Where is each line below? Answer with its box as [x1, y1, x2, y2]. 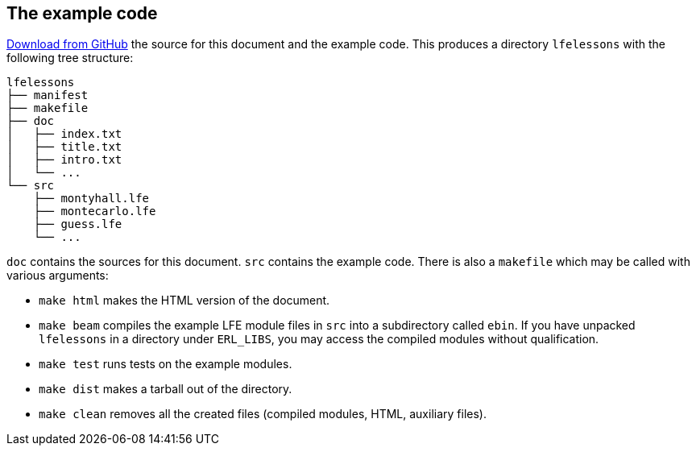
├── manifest [6, 89, 89, 102]
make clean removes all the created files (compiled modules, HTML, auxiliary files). [39, 407, 487, 421]
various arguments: [6, 268, 109, 283]
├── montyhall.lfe [33, 192, 150, 205]
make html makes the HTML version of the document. [39, 293, 330, 308]
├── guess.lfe [33, 218, 122, 231]
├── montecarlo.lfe [33, 205, 156, 218]
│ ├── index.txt [6, 127, 122, 141]
